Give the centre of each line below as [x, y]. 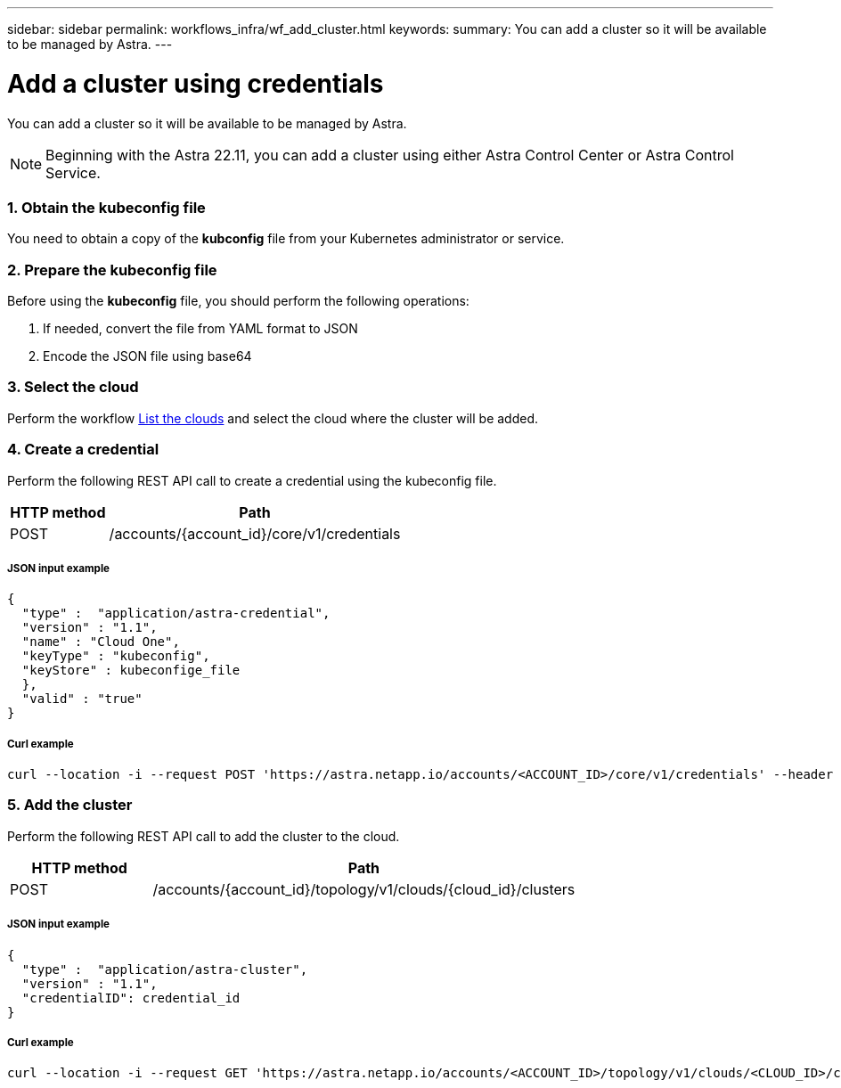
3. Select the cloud [73, 387]
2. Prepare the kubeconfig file [112, 270]
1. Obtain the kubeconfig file [106, 207]
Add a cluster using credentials [196, 83]
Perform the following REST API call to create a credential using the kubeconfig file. [252, 480]
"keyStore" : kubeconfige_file [131, 671]
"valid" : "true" [82, 699]
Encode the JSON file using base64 [147, 356]
